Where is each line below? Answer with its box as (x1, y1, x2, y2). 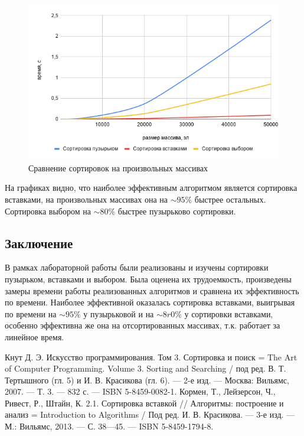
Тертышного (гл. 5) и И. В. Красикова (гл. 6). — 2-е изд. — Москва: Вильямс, (5, 373, 289, 386)
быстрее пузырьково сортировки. (117, 204, 236, 217)
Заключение (5, 233, 73, 252)
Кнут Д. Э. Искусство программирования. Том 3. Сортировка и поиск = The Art (5, 350, 298, 363)
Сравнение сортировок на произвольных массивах (28, 161, 208, 174)
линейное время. (5, 330, 64, 343)
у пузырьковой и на (83, 307, 154, 320)
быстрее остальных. (194, 193, 266, 205)
